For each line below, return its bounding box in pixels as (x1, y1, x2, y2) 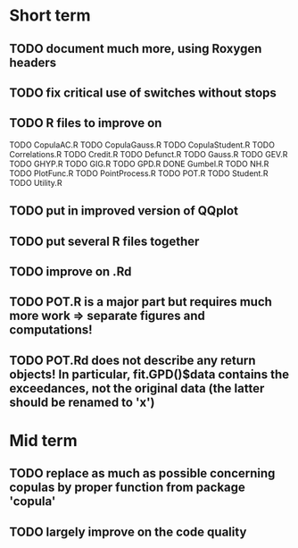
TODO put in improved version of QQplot (9, 203, 239, 219)
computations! (9, 323, 93, 338)
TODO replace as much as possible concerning (9, 466, 276, 481)
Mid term (9, 430, 78, 451)
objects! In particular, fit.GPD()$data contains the (9, 367, 290, 382)
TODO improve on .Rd (9, 264, 132, 279)
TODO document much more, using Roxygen (9, 41, 262, 56)
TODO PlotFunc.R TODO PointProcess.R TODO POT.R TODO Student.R (9, 167, 269, 179)
